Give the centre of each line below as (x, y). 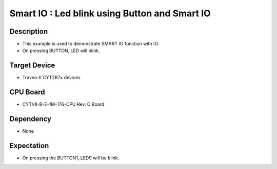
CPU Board (27, 92)
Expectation (29, 146)
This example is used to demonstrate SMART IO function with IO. (91, 44)
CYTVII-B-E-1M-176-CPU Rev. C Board (63, 104)
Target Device (32, 66)
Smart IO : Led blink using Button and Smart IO (110, 13)
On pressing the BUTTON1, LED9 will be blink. (71, 158)
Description (29, 31)
